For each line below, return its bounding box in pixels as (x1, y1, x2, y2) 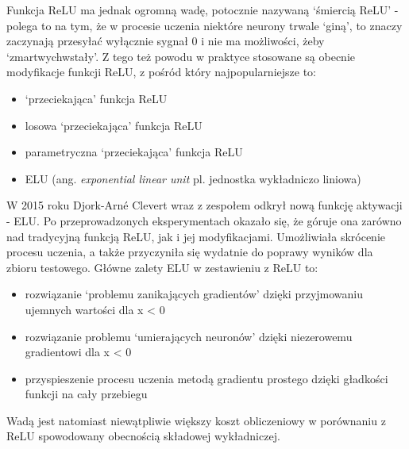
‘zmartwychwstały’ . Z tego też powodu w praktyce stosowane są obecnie (6, 48, 356, 64)
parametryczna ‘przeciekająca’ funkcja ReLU (25, 144, 243, 160)
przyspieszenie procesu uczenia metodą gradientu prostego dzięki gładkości (25, 370, 388, 386)
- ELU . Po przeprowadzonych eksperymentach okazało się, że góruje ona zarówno (6, 212, 402, 228)
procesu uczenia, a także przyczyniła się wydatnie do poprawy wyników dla (6, 244, 373, 260)
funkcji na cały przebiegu (25, 386, 148, 402)
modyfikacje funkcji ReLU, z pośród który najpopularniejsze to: (6, 63, 316, 80)
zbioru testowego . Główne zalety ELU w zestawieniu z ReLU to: (6, 259, 318, 275)
